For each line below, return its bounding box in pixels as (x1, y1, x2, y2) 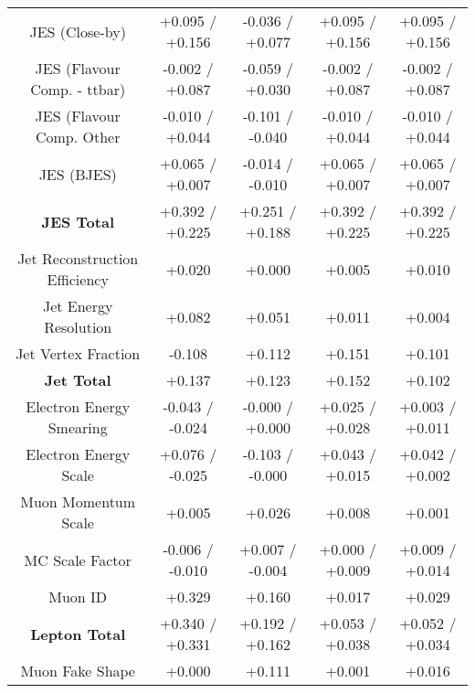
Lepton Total (30, 623, 126, 645)
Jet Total (44, 369, 111, 390)
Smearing (47, 417, 108, 438)
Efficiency (47, 269, 109, 290)
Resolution (44, 316, 112, 337)
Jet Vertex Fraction (16, 343, 141, 364)
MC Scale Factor (24, 549, 132, 570)
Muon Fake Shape (20, 660, 135, 681)
